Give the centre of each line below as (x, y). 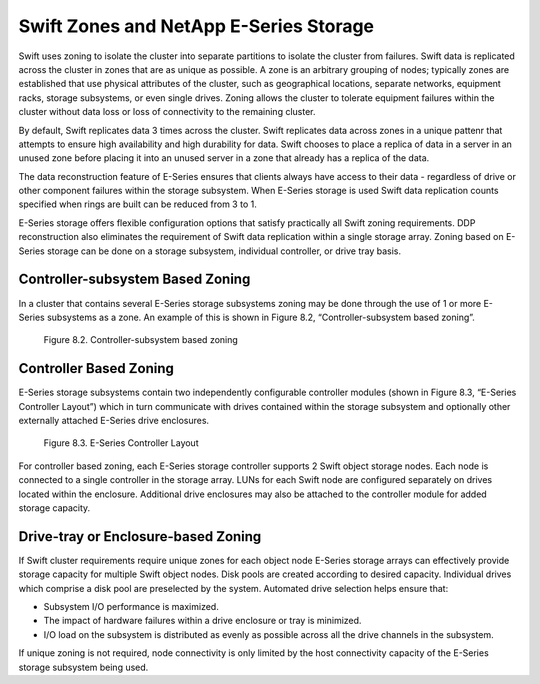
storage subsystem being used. (83, 667)
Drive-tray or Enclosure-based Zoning (140, 536)
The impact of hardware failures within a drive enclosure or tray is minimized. (202, 621)
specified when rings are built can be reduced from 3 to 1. (137, 204)
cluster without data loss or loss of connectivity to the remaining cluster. (167, 112)
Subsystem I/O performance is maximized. (131, 607)
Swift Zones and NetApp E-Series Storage (196, 26)
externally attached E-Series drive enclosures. (114, 420)
